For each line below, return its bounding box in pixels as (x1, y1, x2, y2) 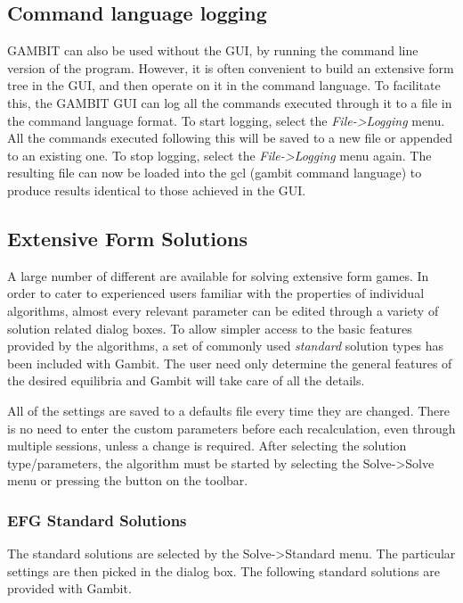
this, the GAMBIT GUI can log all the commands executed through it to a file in (7, 93, 452, 112)
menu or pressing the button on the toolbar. (7, 471, 248, 490)
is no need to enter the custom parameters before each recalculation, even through (7, 418, 456, 437)
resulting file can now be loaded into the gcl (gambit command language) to (7, 163, 422, 182)
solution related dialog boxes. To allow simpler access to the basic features (7, 318, 412, 337)
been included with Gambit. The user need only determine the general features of (7, 353, 452, 372)
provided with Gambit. (7, 579, 132, 598)
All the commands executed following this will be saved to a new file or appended (7, 128, 452, 147)
